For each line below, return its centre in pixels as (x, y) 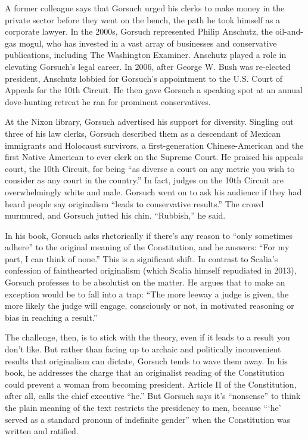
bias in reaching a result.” (51, 317)
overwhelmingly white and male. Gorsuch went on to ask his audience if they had (153, 191)
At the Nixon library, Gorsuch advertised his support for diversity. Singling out (149, 122)
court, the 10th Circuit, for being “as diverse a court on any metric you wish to (150, 168)
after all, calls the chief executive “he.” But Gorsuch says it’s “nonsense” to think (153, 396)
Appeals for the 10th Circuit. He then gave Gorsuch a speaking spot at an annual (154, 90)
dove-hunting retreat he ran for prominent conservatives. (108, 101)
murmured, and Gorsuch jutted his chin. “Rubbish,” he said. (115, 215)
